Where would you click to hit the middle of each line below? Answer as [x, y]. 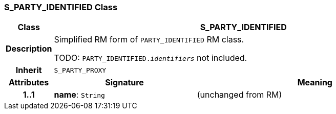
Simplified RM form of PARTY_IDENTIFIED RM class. [149, 40]
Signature [124, 83]
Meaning [315, 83]
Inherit [29, 70]
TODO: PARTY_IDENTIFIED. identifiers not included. [151, 58]
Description [29, 49]
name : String [79, 95]
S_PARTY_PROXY [80, 70]
